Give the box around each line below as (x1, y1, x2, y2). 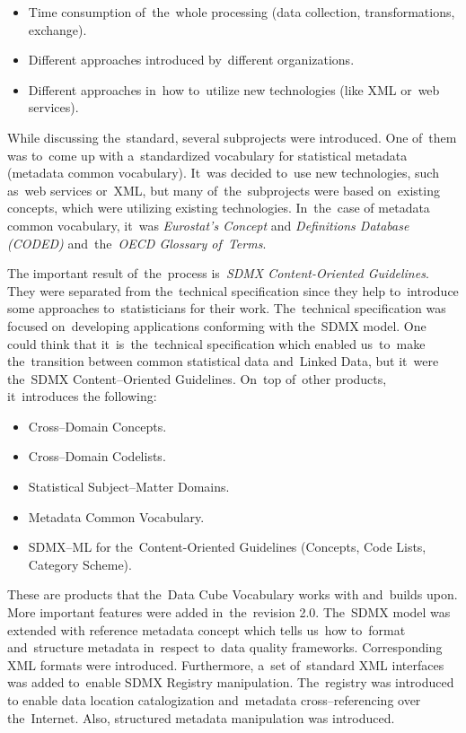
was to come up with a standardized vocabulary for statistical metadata (7, 145, 408, 164)
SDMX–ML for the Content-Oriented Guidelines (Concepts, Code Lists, (28, 537, 426, 556)
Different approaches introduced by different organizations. (28, 50, 355, 69)
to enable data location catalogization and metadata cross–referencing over (7, 691, 421, 709)
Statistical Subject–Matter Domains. (28, 477, 230, 496)
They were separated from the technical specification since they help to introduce (7, 281, 459, 300)
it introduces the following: (7, 387, 157, 406)
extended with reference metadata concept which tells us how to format (7, 620, 406, 639)
